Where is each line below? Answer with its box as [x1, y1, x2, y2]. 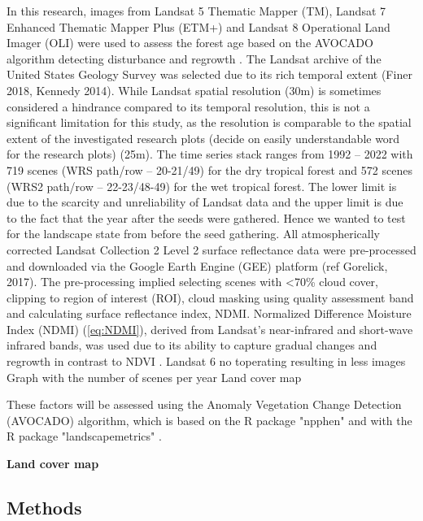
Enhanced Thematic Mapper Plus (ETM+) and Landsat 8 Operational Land [7, 18, 390, 35]
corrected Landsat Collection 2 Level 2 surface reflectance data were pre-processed [7, 241, 416, 258]
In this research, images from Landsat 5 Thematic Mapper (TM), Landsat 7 [7, 2, 386, 19]
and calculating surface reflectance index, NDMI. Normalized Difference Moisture [7, 305, 412, 322]
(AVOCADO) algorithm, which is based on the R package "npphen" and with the [7, 411, 412, 428]
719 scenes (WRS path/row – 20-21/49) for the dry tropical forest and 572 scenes [7, 161, 412, 178]
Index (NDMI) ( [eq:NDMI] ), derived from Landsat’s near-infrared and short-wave [7, 320, 413, 337]
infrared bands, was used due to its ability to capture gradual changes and [7, 336, 377, 354]
